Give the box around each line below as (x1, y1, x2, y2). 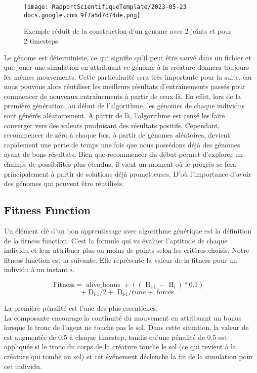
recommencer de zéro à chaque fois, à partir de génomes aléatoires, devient (4, 130, 230, 140)
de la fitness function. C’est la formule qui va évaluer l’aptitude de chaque (4, 235, 228, 245)
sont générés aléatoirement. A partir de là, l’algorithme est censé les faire (4, 110, 225, 121)
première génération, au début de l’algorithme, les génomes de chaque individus (4, 100, 245, 111)
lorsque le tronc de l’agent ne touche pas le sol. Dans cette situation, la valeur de (4, 322, 249, 332)
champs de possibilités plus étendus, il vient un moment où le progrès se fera (4, 159, 236, 169)
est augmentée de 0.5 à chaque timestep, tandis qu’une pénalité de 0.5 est (4, 331, 227, 342)
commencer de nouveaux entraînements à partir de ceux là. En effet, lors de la (4, 91, 241, 101)
